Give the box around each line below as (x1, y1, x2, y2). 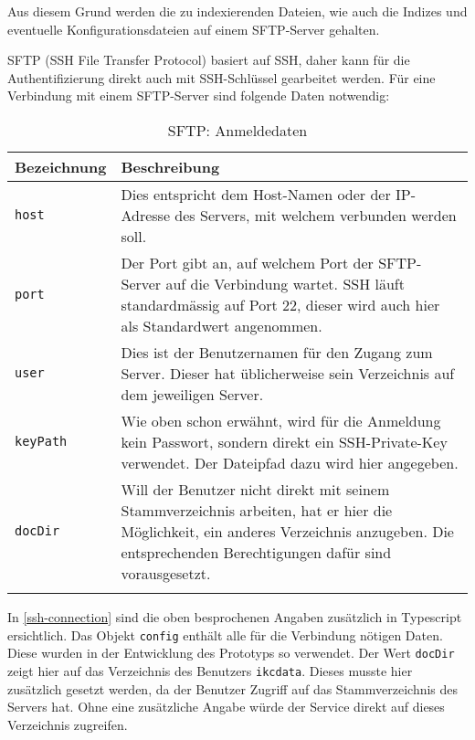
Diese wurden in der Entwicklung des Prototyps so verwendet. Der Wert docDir (7, 643, 455, 662)
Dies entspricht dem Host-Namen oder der (121, 183, 391, 205)
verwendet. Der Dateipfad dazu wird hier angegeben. (121, 451, 459, 473)
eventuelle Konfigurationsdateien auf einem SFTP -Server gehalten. (7, 19, 380, 38)
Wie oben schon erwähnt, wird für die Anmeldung (121, 409, 441, 431)
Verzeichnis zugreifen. (7, 714, 128, 734)
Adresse (121, 204, 171, 226)
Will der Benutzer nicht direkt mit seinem (121, 478, 390, 500)
